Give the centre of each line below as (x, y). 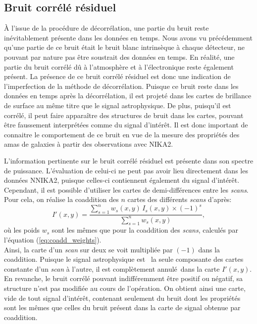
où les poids (22, 230)
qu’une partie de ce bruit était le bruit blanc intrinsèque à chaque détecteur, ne (125, 47)
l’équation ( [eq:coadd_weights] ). (53, 239)
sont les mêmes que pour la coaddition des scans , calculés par (145, 230)
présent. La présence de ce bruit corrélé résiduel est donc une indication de (117, 76)
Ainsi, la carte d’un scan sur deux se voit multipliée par (88, 249)
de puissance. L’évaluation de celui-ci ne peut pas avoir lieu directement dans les (126, 170)
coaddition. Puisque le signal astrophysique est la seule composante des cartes (124, 259)
